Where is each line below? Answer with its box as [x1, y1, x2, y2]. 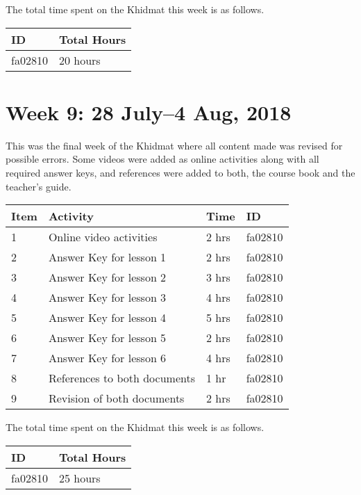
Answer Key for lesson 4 [48, 309, 167, 326]
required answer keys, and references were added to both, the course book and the [6, 165, 355, 179]
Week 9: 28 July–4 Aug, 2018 [6, 97, 292, 126]
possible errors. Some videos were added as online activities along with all [6, 152, 319, 166]
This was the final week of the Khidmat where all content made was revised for [6, 138, 343, 152]
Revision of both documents [48, 390, 185, 407]
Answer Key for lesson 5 [48, 330, 167, 346]
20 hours [58, 51, 101, 68]
